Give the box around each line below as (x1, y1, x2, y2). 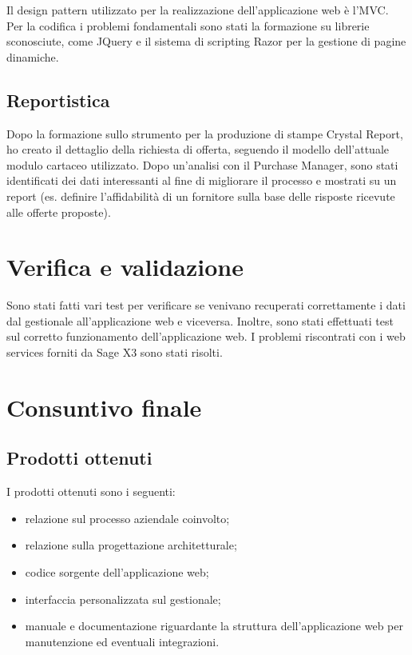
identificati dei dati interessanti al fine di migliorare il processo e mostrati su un (6, 172, 397, 189)
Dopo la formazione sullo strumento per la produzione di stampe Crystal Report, (6, 125, 403, 142)
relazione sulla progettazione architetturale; (25, 537, 237, 553)
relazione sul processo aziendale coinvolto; (25, 509, 230, 526)
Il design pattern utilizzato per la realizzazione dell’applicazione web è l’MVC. (6, 2, 389, 18)
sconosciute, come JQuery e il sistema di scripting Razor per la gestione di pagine (6, 33, 406, 50)
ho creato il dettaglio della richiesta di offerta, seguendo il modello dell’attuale (6, 141, 389, 158)
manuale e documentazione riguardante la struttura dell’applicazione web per (25, 617, 403, 634)
